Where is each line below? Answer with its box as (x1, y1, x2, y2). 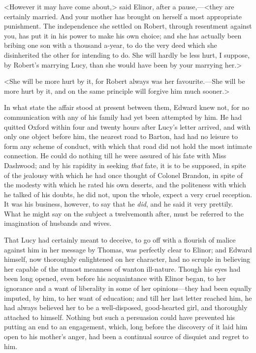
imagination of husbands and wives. (4, 218, 112, 228)
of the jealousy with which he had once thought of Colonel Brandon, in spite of (4, 170, 243, 180)
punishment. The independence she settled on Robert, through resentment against (4, 21, 252, 31)
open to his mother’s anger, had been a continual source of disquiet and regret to (4, 331, 249, 341)
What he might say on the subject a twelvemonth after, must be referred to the (4, 208, 244, 218)
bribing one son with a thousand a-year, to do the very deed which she (4, 40, 217, 50)
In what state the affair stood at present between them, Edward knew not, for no (4, 102, 249, 112)
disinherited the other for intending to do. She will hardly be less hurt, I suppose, (4, 49, 250, 60)
